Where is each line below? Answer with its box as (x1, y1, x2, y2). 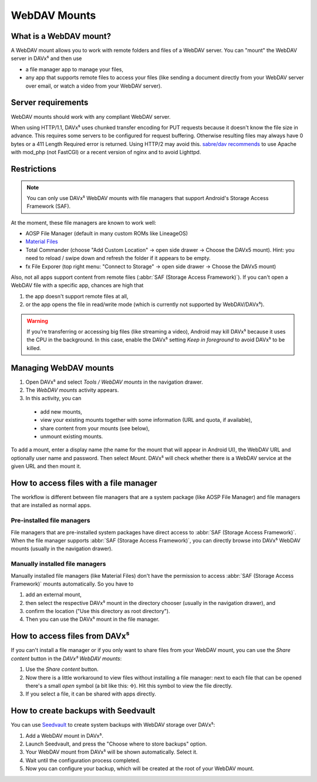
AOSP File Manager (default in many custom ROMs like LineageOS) (25, 230, 188, 237)
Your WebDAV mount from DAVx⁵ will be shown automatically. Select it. (25, 748, 198, 756)
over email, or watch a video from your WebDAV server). (25, 82, 163, 89)
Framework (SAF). (26, 203, 71, 210)
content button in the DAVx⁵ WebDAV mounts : (11, 655, 122, 662)
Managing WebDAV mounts (11, 362, 114, 373)
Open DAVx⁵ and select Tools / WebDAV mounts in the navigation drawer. (25, 378, 204, 385)
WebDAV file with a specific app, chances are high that (11, 282, 144, 289)
